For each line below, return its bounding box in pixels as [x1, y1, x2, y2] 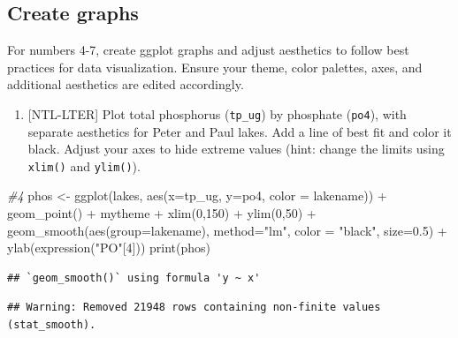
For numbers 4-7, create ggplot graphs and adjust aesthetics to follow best [7, 41, 409, 59]
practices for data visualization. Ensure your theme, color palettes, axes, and [7, 57, 423, 76]
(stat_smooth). [7, 319, 96, 332]
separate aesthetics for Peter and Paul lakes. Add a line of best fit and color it [27, 122, 452, 140]
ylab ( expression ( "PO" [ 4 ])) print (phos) [7, 238, 211, 257]
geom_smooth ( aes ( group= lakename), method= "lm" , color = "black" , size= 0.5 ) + [7, 221, 447, 239]
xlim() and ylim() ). [27, 156, 141, 175]
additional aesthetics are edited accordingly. [7, 75, 244, 94]
